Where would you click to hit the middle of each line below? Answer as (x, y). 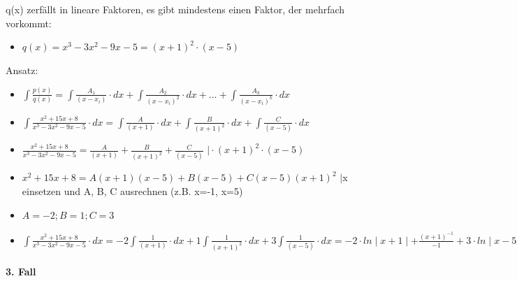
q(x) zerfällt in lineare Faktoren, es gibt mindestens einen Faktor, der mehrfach (175, 9)
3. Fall (21, 272)
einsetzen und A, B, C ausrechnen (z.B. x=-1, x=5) (132, 190)
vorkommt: (29, 23)
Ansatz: (22, 70)
